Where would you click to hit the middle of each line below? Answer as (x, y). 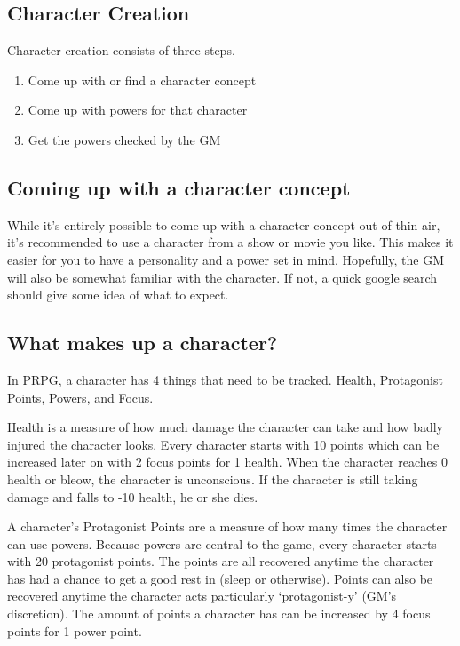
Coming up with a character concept (179, 187)
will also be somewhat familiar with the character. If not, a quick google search (222, 277)
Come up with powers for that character (138, 110)
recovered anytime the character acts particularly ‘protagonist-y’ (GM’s (202, 596)
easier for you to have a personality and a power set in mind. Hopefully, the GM (226, 259)
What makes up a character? (143, 343)
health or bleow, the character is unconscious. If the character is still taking (213, 479)
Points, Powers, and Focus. (80, 397)
